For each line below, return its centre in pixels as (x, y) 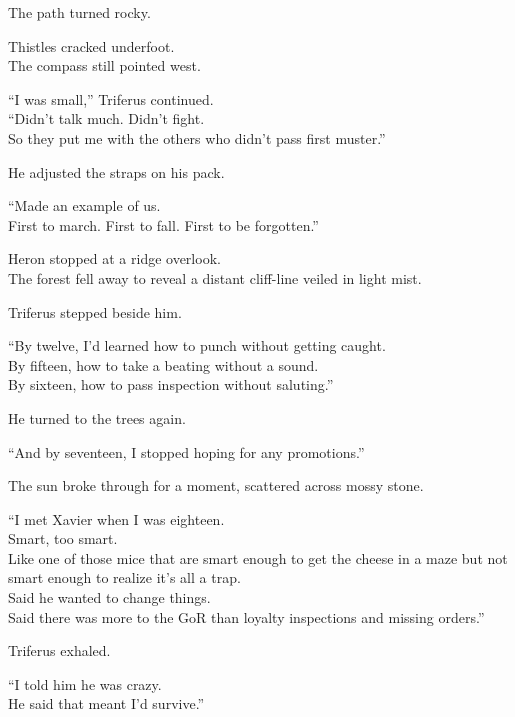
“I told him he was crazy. (85, 683)
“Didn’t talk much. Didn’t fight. (106, 118)
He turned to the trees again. (97, 417)
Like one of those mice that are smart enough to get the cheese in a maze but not (258, 557)
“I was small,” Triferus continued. (111, 98)
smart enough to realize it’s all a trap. (124, 577)
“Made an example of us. (84, 205)
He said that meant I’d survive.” (106, 703)
